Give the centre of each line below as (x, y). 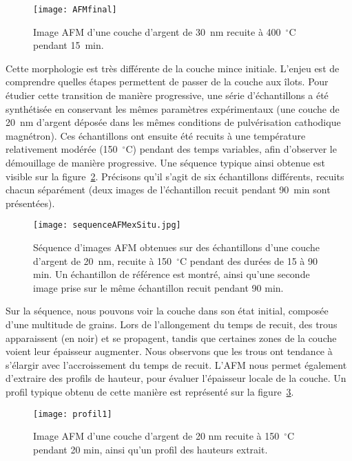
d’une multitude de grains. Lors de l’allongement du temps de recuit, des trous (172, 324)
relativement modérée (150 (62, 149)
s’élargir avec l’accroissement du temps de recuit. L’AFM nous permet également (176, 364)
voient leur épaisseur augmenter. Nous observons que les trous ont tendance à (169, 351)
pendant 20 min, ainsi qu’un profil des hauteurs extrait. (151, 449)
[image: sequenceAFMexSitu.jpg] (107, 225)
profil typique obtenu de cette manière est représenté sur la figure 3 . (150, 391)
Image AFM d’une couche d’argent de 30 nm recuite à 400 (157, 31)
